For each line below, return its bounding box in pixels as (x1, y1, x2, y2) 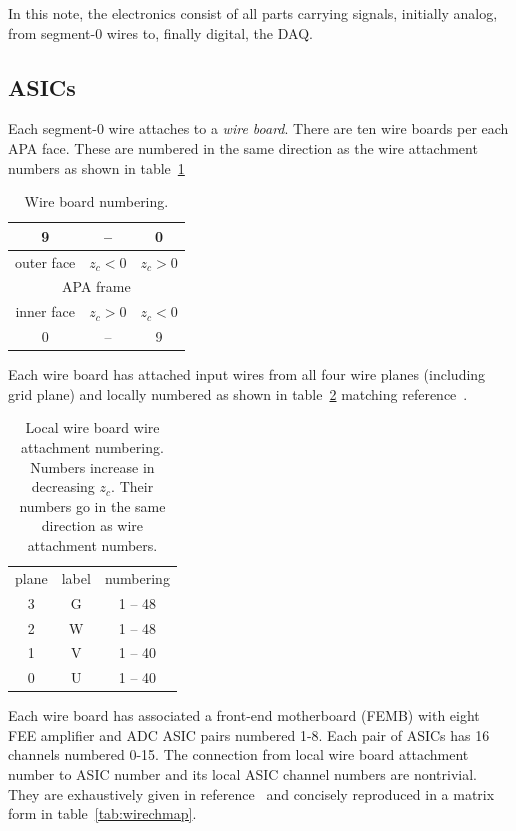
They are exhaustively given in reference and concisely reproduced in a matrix (8, 783, 495, 804)
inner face (15, 301, 75, 322)
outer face (15, 251, 76, 272)
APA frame (62, 276, 131, 297)
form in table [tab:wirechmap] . (8, 803, 197, 824)
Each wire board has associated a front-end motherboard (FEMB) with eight (8, 705, 480, 726)
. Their (111, 476, 154, 497)
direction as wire (41, 515, 144, 536)
